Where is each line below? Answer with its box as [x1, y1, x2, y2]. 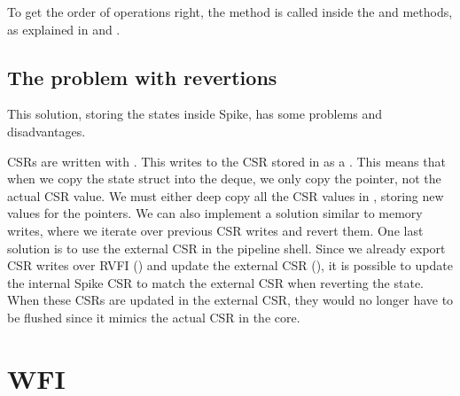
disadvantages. [7, 121, 86, 140]
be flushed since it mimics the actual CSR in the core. [7, 307, 300, 326]
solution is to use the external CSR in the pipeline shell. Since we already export [7, 238, 446, 257]
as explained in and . [7, 19, 121, 38]
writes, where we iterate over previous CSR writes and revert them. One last [7, 221, 424, 239]
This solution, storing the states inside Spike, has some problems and [7, 105, 383, 123]
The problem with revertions [7, 63, 277, 90]
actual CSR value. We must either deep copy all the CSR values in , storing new [7, 186, 444, 205]
